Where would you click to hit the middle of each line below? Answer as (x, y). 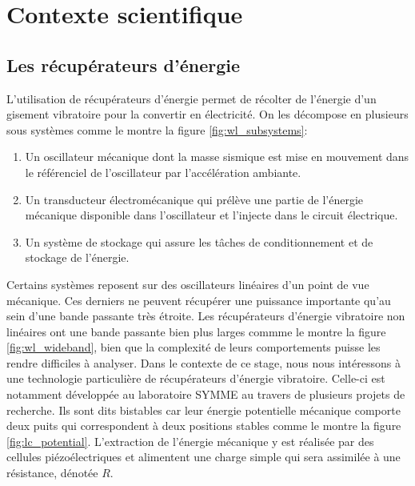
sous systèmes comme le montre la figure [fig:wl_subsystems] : (157, 129)
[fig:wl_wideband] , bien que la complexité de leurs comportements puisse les (194, 347)
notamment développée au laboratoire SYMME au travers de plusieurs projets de (206, 394)
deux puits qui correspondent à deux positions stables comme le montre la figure (204, 426)
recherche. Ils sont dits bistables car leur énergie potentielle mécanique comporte (204, 410)
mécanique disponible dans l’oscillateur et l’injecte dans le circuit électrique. (211, 215)
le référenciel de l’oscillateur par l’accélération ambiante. (163, 172)
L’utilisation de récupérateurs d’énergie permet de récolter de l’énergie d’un (192, 98)
